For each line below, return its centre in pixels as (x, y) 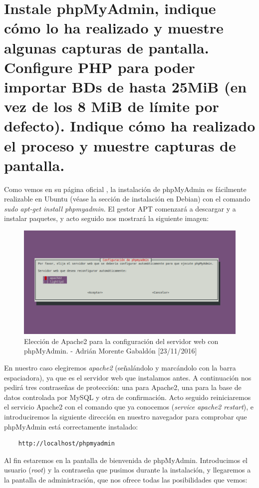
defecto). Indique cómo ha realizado (130, 126)
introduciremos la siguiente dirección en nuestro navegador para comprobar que (126, 417)
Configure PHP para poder (100, 67)
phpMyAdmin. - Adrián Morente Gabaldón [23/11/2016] (111, 351)
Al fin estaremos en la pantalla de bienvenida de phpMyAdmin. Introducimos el (126, 460)
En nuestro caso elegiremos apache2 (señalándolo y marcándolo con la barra (120, 368)
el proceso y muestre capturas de (120, 145)
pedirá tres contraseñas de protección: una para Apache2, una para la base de (123, 387)
